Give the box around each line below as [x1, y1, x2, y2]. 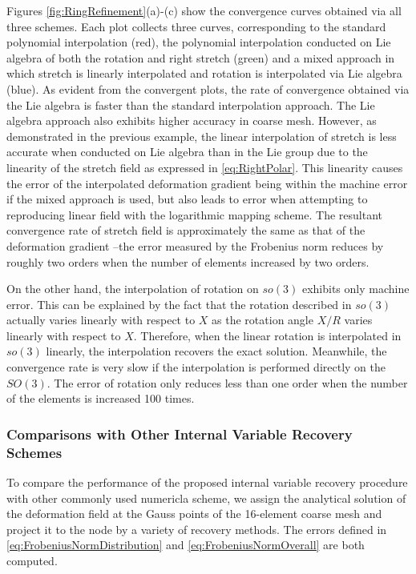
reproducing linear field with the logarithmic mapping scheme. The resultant [6, 206, 382, 223]
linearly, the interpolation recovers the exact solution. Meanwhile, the [46, 343, 387, 359]
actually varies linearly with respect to [6, 311, 196, 328]
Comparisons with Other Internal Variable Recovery [6, 423, 353, 444]
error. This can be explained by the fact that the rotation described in [6, 295, 352, 312]
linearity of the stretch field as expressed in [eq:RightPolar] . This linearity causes [6, 159, 403, 175]
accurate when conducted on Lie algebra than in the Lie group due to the [6, 143, 368, 160]
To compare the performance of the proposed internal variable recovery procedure [6, 473, 408, 490]
